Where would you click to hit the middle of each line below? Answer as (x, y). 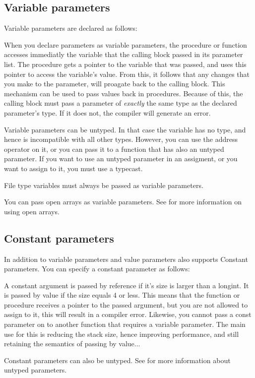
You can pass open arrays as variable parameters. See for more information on (123, 202)
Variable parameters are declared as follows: (71, 28)
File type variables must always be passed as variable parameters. (104, 185)
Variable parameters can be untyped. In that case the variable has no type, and (125, 129)
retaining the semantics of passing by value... (72, 344)
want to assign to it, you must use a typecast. (73, 168)
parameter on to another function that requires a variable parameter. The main (125, 324)
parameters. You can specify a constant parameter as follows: (97, 269)
